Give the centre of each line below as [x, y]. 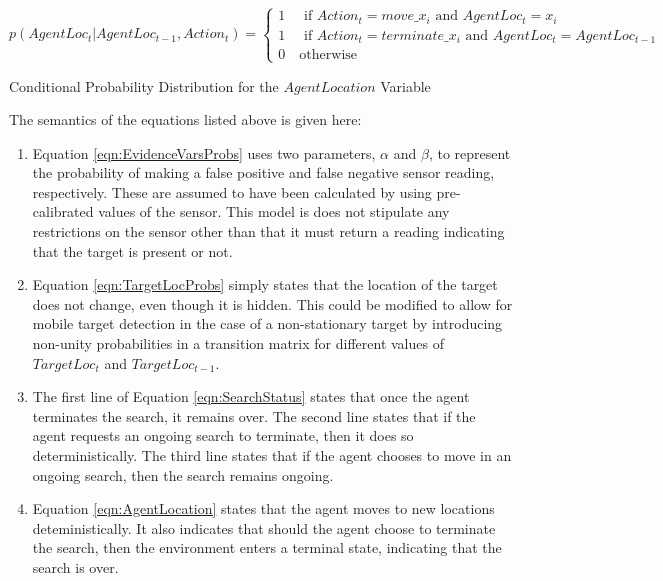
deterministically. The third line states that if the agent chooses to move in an [272, 455]
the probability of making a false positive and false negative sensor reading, [263, 172]
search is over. [75, 566]
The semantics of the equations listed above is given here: [185, 119]
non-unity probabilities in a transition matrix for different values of [238, 343]
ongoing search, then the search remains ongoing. [183, 474]
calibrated [63, 211]
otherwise [328, 55]
